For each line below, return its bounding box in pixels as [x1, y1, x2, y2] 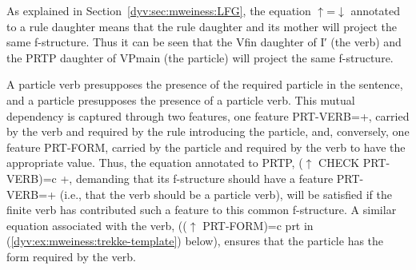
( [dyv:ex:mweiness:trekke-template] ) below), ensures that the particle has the [6, 232, 384, 249]
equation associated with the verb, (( [6, 216, 187, 233]
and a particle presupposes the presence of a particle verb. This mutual [6, 91, 355, 108]
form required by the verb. [6, 248, 136, 264]
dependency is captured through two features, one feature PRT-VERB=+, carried [6, 107, 410, 124]
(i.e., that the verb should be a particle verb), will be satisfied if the [59, 185, 393, 202]
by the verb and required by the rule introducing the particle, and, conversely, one [6, 123, 410, 140]
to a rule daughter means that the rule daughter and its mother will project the [6, 18, 398, 34]
